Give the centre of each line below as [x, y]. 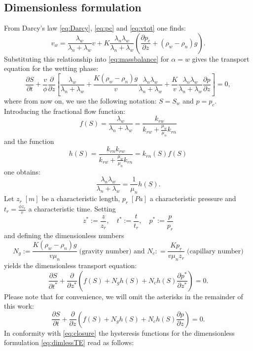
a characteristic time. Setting [72, 209]
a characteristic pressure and [193, 198]
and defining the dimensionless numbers [64, 235]
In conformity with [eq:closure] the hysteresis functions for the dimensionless [119, 333]
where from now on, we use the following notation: [80, 100]
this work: [19, 306]
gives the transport [221, 58]
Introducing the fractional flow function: [65, 111]
